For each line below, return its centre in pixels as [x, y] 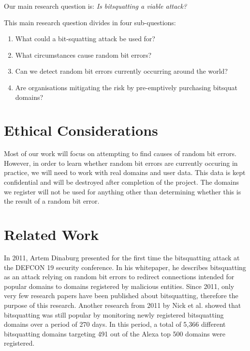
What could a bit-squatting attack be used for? [85, 39]
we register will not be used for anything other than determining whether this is [123, 191]
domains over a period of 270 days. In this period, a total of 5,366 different [115, 324]
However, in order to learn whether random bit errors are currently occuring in [121, 163]
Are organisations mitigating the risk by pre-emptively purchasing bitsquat [126, 87]
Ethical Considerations [81, 130]
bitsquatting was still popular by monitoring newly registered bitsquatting [114, 314]
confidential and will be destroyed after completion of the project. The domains [122, 182]
